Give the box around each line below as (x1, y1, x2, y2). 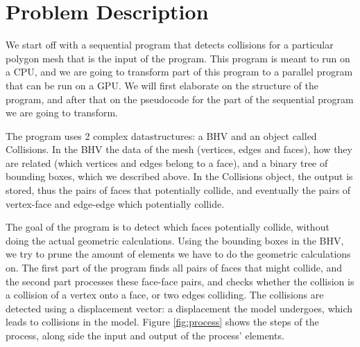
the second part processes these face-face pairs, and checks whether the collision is (6, 274, 354, 288)
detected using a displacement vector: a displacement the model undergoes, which (6, 301, 353, 315)
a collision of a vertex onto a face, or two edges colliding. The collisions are (6, 287, 324, 302)
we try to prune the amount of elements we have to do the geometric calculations (6, 247, 351, 261)
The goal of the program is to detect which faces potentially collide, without (6, 220, 329, 234)
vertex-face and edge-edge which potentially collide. (6, 196, 225, 211)
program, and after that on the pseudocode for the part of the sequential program (6, 91, 354, 106)
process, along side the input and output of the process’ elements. (6, 328, 284, 342)
